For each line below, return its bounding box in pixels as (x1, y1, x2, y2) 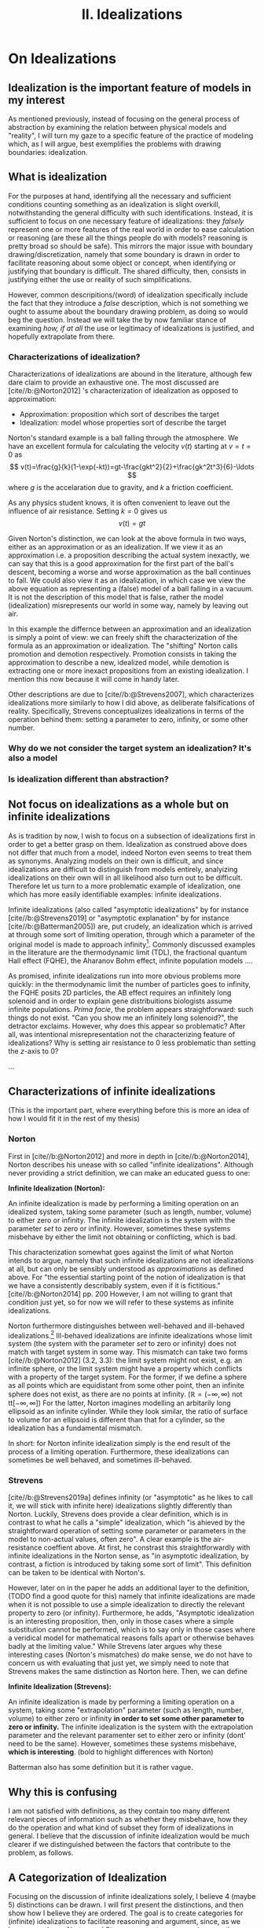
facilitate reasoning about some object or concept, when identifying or (8, 258, 236, 267)
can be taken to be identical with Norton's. (8, 1568, 146, 1577)
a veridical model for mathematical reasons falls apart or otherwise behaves (8, 1633, 254, 1643)
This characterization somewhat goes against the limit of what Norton (8, 1247, 234, 1257)
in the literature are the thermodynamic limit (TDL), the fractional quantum (8, 947, 247, 957)
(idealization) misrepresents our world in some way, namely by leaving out (8, 601, 249, 610)
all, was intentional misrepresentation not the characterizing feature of (8, 1030, 236, 1039)
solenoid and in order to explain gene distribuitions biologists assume (8, 996, 233, 1006)
